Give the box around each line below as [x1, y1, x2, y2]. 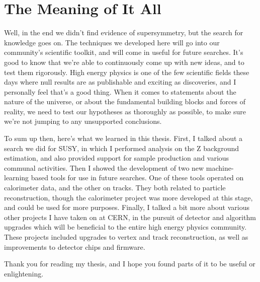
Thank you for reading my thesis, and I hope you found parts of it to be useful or [4, 258, 255, 269]
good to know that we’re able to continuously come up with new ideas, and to [4, 56, 244, 67]
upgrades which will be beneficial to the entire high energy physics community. [4, 222, 247, 232]
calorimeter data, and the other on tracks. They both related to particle [4, 182, 226, 193]
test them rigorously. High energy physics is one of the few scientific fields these [4, 66, 249, 77]
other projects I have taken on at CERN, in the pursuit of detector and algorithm [4, 211, 256, 222]
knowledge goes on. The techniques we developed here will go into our [4, 37, 220, 47]
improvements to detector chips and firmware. [4, 241, 145, 252]
